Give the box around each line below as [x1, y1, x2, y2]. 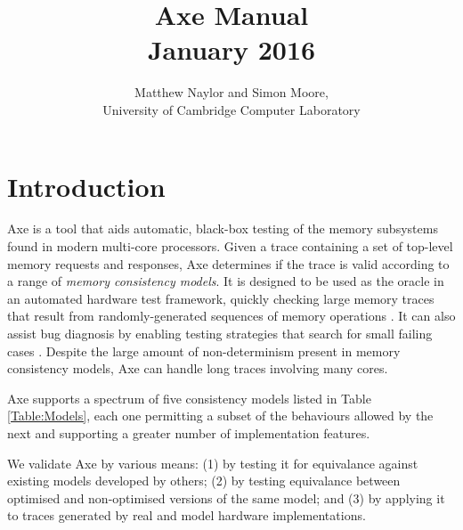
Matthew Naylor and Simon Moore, [134, 83, 329, 102]
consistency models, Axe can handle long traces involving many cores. [7, 359, 388, 378]
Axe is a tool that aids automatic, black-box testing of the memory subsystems [7, 219, 438, 238]
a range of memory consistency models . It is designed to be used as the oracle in [7, 272, 444, 290]
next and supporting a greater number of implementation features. [7, 423, 370, 442]
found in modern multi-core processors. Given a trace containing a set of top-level [7, 237, 453, 256]
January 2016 [147, 31, 316, 68]
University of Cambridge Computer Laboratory [102, 100, 361, 118]
